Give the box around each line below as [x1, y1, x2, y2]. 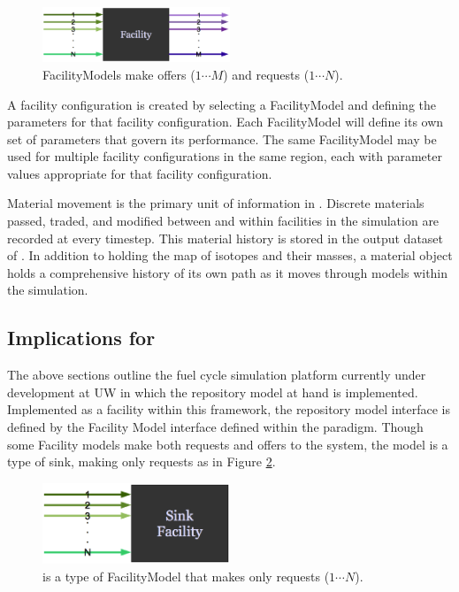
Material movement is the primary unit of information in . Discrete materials [7, 194, 425, 212]
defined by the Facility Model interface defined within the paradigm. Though [7, 418, 424, 436]
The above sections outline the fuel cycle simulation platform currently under [7, 365, 426, 384]
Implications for [7, 324, 156, 351]
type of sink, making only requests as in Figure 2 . [7, 452, 276, 471]
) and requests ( [223, 65, 310, 83]
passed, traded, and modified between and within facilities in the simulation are [7, 211, 440, 230]
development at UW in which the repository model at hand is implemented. [7, 382, 418, 401]
